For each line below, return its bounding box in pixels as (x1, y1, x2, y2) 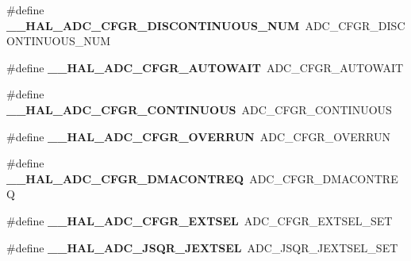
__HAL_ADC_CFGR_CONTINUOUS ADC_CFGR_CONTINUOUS (6, 101, 392, 117)
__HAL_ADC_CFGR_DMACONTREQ (6, 170, 244, 186)
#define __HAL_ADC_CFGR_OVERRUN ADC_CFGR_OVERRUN (6, 128, 390, 144)
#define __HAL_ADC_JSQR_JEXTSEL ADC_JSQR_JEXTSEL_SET (6, 239, 398, 255)
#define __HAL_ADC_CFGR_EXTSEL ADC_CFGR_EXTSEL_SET (6, 212, 393, 228)
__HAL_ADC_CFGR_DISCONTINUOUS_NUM (6, 17, 300, 33)
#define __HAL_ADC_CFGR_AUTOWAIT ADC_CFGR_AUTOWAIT (6, 59, 404, 75)
